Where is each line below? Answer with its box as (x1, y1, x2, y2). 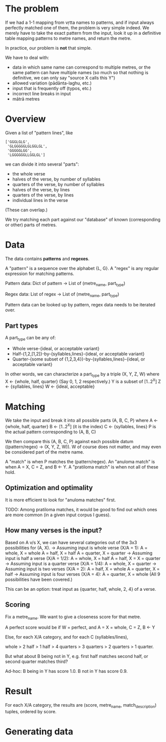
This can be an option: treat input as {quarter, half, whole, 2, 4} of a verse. (5, 586, 156, 592)
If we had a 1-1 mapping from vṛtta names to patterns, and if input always (5, 19, 155, 25)
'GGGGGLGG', (7, 148, 32, 153)
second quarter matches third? (5, 658, 68, 664)
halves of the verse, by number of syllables (12, 176, 101, 182)
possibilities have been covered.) (5, 576, 73, 582)
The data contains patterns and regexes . (5, 256, 90, 262)
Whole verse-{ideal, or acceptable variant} (12, 346, 100, 352)
